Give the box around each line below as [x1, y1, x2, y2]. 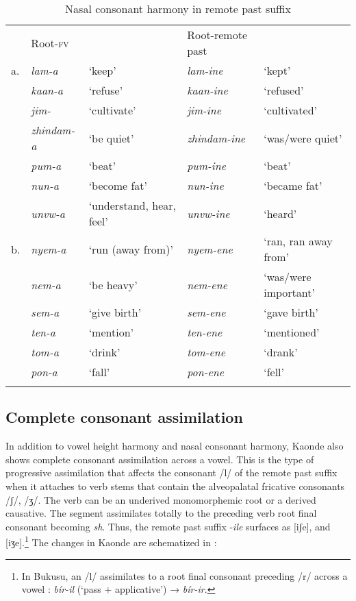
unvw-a [31, 205, 65, 221]
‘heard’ [264, 205, 297, 221]
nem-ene [187, 276, 228, 293]
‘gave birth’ [264, 304, 318, 320]
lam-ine [187, 62, 223, 78]
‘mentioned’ [264, 324, 320, 340]
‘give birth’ [88, 304, 142, 320]
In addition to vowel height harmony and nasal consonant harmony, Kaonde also [5, 439, 344, 453]
